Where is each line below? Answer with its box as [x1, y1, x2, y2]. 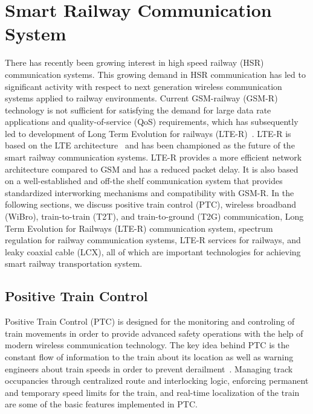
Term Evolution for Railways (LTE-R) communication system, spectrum [5, 221, 273, 234]
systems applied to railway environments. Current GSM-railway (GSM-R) [5, 92, 278, 104]
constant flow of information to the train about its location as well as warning [5, 350, 294, 363]
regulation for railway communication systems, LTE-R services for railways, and [5, 234, 301, 246]
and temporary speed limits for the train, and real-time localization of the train [5, 386, 300, 398]
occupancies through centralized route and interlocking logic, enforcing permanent [5, 374, 309, 387]
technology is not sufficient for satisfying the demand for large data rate [5, 103, 271, 116]
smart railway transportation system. [5, 257, 143, 270]
